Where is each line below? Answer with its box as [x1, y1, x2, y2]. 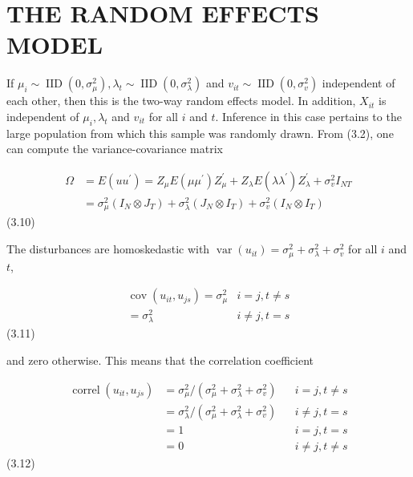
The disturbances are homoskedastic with [6, 241, 210, 257]
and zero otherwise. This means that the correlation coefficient [6, 352, 314, 369]
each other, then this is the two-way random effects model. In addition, [6, 92, 356, 109]
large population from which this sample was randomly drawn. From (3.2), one [6, 124, 394, 141]
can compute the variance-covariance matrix [6, 140, 223, 157]
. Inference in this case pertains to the [215, 107, 402, 124]
